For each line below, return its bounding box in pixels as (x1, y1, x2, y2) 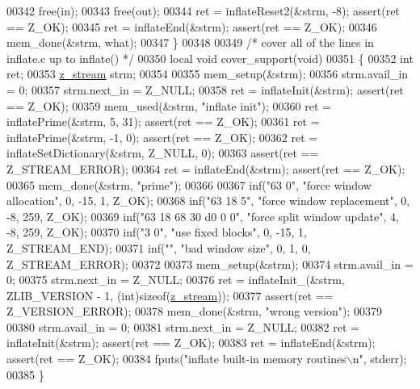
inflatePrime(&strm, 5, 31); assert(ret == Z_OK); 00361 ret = (6, 113, 320, 130)
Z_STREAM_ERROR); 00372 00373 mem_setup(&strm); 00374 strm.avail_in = (6, 255, 414, 272)
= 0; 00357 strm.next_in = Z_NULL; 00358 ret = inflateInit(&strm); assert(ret (6, 81, 404, 98)
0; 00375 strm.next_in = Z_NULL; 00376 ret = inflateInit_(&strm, (6, 271, 345, 288)
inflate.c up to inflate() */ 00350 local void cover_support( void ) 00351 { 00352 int (6, 49, 414, 66)
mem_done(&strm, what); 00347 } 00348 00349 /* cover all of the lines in (6, 34, 374, 51)
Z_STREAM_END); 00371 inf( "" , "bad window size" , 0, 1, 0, (6, 239, 311, 256)
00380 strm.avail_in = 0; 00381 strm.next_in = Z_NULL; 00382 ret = (6, 318, 359, 335)
